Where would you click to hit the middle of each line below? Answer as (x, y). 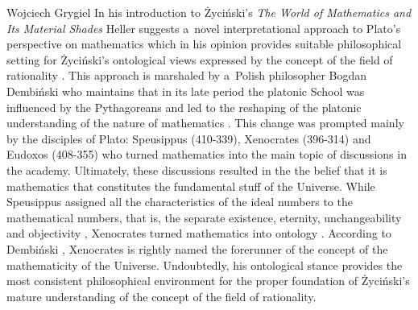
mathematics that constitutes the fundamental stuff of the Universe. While (191, 186)
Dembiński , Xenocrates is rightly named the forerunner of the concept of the (197, 248)
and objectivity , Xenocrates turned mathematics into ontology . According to (199, 233)
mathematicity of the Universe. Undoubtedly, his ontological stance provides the (205, 265)
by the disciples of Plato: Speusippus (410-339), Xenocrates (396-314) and (189, 138)
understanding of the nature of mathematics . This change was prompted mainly (205, 123)
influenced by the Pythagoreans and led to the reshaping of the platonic (184, 107)
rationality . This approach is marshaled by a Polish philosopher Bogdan (187, 75)
